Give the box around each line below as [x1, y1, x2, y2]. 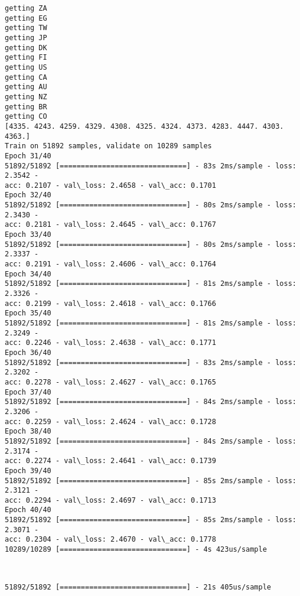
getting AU [5, 83, 47, 92]
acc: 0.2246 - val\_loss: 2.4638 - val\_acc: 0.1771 [5, 338, 216, 347]
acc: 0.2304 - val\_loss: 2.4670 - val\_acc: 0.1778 [5, 535, 216, 544]
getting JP [5, 33, 47, 42]
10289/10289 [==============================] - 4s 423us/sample [5, 545, 267, 554]
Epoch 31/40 [5, 151, 51, 160]
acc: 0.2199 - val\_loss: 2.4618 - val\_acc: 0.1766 [5, 299, 216, 308]
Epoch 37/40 [5, 387, 51, 396]
